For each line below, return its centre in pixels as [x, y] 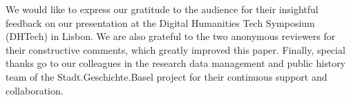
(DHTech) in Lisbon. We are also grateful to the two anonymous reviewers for [171, 36]
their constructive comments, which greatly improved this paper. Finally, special [175, 49]
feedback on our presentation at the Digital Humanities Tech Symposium [160, 22]
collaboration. [35, 90]
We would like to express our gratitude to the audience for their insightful [162, 9]
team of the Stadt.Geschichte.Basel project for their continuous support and [167, 76]
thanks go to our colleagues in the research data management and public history [176, 63]
